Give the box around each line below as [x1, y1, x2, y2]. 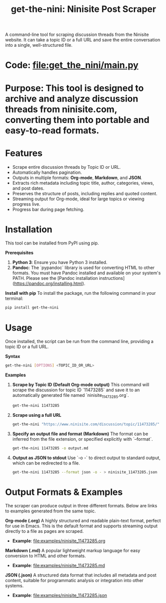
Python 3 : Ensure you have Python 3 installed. [12, 259, 108, 265]
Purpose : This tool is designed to [5, 82, 144, 94]
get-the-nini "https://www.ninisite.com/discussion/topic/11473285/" [12, 422, 160, 427]
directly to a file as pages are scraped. [5, 528, 84, 534]
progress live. [12, 201, 41, 207]
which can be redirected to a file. [12, 460, 81, 466]
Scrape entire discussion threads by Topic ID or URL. [12, 164, 121, 170]
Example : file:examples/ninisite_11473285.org [12, 538, 106, 544]
